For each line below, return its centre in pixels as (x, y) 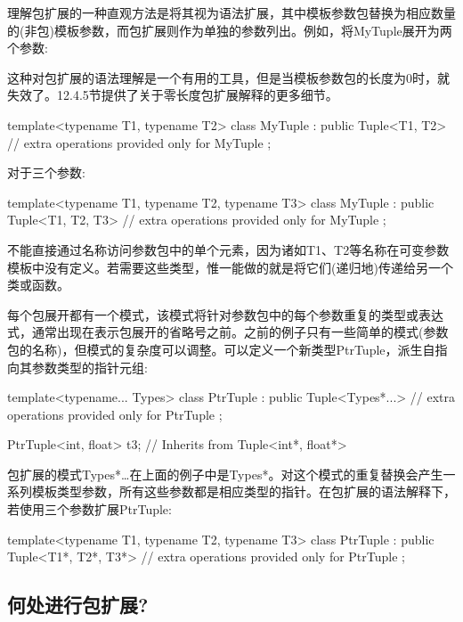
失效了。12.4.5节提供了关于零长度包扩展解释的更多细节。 (173, 95)
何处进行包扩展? (78, 605)
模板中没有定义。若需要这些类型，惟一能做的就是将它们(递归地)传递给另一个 (230, 267)
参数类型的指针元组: (89, 367)
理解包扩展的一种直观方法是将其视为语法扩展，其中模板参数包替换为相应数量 (231, 12)
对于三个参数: (46, 172)
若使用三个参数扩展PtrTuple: (89, 509)
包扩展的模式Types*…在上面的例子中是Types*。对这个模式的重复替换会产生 (225, 474)
